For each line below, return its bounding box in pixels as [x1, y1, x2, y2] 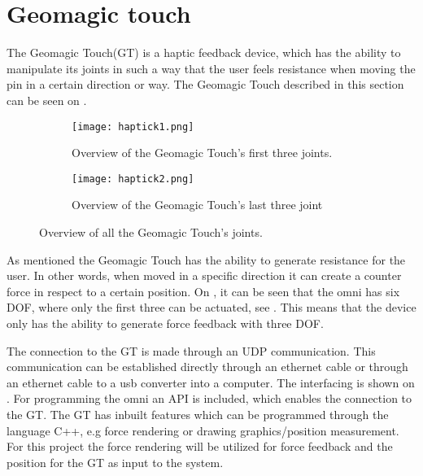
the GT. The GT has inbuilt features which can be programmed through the [7, 405, 389, 422]
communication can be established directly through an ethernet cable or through [7, 358, 408, 375]
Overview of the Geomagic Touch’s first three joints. [72, 144, 333, 161]
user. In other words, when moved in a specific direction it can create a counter [7, 267, 402, 284]
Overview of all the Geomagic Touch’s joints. [39, 224, 263, 240]
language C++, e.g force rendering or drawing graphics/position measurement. [7, 421, 399, 439]
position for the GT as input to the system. [7, 453, 224, 470]
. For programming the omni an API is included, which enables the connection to [7, 390, 412, 407]
